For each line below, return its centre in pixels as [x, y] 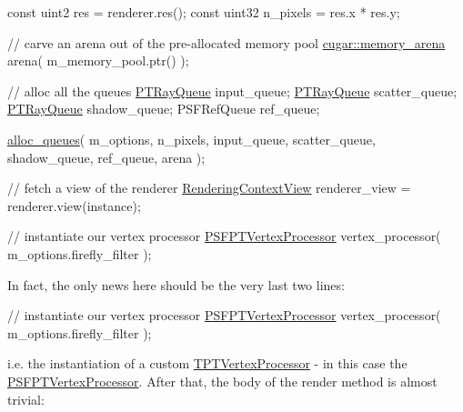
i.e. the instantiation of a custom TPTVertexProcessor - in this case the [207, 363]
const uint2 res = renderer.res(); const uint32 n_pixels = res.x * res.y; [204, 12]
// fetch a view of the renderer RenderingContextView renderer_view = [209, 188]
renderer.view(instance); [74, 205]
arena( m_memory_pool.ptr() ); [98, 60]
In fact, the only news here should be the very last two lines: [176, 284]
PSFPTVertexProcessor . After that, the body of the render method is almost [222, 381]
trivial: [26, 399]
